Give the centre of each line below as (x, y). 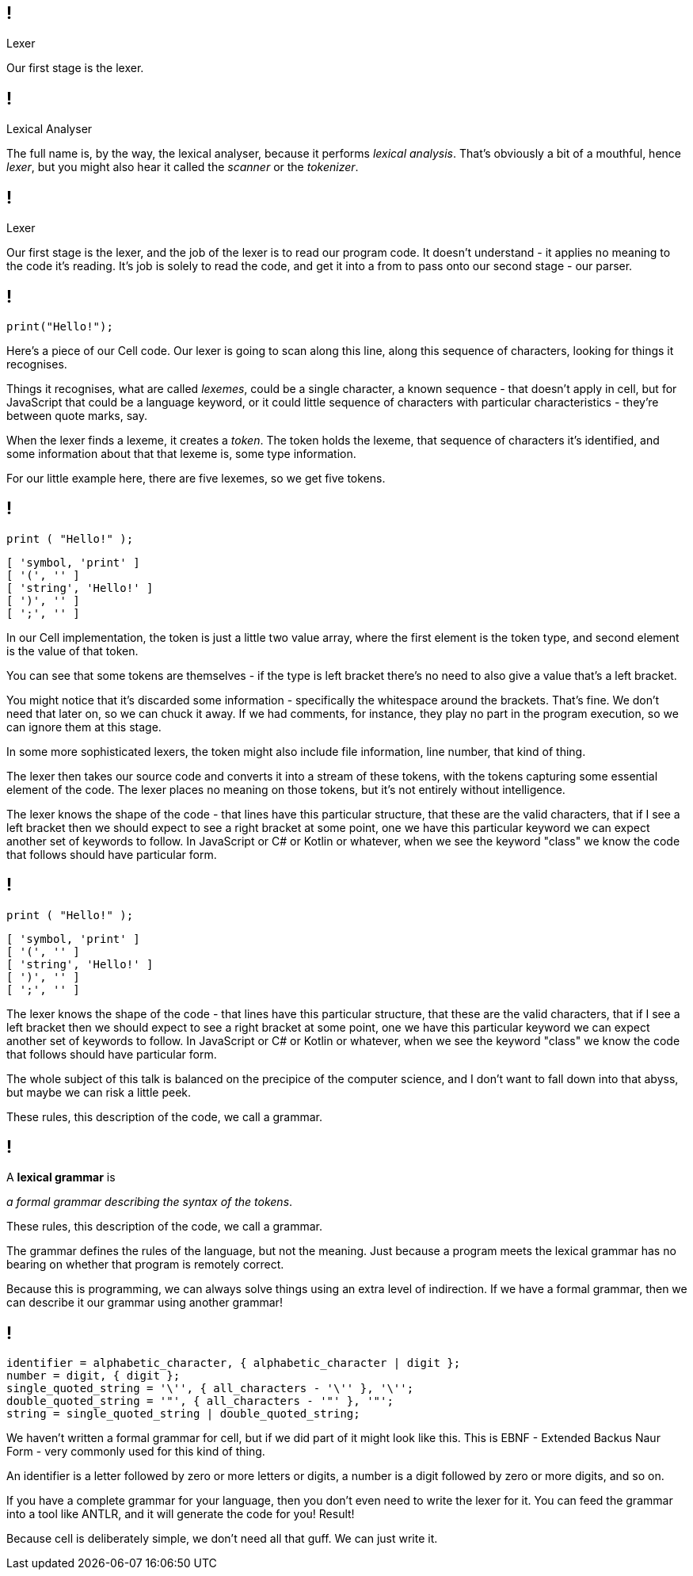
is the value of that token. (72, 651)
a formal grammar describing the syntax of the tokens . (150, 1202)
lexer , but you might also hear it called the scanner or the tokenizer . (183, 167)
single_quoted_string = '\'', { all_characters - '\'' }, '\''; (210, 1389)
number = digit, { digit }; (93, 1376)
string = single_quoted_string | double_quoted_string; (183, 1414)
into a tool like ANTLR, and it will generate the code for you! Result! (181, 1514)
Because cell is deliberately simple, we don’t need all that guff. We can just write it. (222, 1539)
